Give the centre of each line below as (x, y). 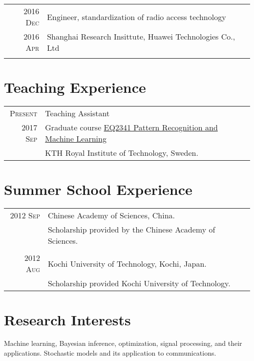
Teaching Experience (75, 87)
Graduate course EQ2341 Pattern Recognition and (131, 127)
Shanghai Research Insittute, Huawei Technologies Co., (141, 36)
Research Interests (67, 320)
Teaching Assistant (77, 113)
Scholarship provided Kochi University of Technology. (139, 283)
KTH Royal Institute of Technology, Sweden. (122, 153)
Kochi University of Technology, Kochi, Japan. (127, 263)
